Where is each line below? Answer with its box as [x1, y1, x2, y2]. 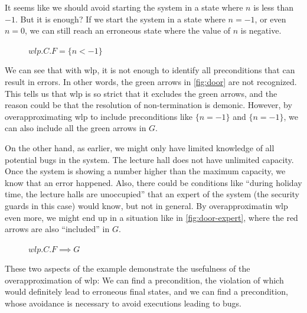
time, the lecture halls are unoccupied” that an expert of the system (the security [5, 188, 299, 200]
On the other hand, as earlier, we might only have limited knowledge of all [5, 141, 275, 154]
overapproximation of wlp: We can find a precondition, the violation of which [5, 273, 284, 286]
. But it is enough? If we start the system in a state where [15, 12, 226, 25]
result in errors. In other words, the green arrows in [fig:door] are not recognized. [5, 75, 297, 87]
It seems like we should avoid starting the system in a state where [5, 1, 243, 13]
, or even [254, 12, 286, 25]
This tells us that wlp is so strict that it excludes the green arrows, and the [5, 87, 277, 99]
